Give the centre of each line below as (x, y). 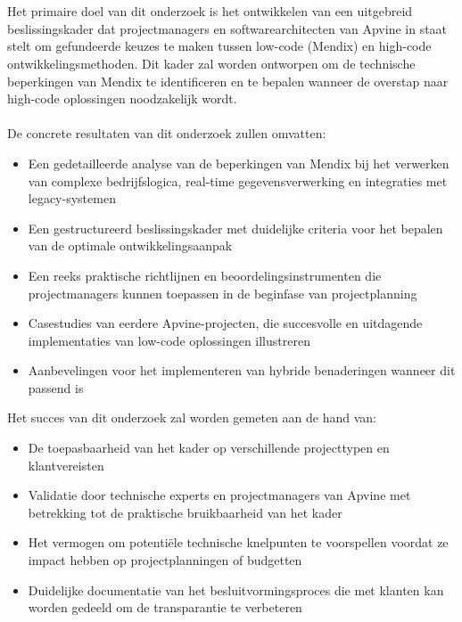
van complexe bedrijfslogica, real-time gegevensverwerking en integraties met (238, 180)
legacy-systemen (72, 198)
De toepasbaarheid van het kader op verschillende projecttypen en (209, 448)
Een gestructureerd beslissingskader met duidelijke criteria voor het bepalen (235, 228)
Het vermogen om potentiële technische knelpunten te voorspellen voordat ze (238, 542)
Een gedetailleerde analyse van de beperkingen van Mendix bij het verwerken (239, 163)
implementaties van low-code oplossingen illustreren (169, 340)
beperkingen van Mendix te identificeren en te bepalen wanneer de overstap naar (228, 81)
